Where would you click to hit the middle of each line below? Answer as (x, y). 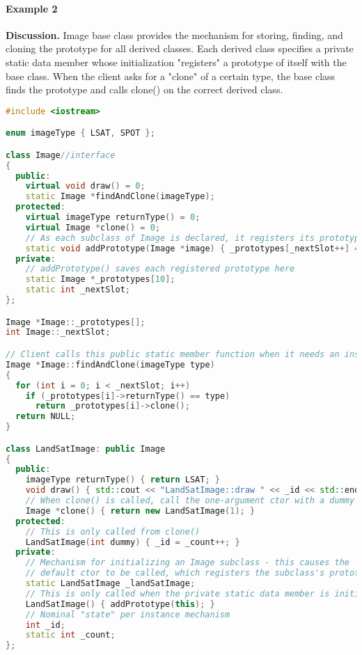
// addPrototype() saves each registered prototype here (160, 269)
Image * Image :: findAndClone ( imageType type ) (110, 364)
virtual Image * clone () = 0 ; (93, 227)
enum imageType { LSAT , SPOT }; (80, 133)
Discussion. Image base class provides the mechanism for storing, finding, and (174, 34)
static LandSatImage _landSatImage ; (110, 584)
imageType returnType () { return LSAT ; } (123, 480)
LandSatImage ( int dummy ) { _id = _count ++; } (133, 542)
